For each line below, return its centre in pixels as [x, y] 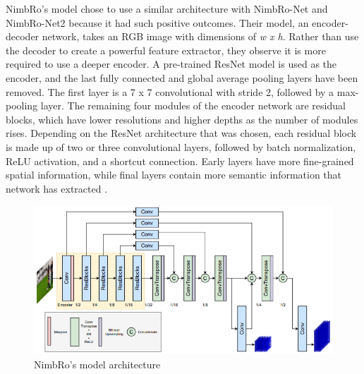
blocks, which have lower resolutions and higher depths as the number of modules [182, 119]
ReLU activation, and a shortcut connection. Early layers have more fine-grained [180, 161]
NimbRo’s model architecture [97, 364]
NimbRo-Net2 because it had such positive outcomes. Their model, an [157, 22]
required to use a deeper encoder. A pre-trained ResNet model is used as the [171, 64]
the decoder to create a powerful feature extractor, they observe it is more [166, 50]
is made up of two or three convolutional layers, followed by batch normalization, [181, 146]
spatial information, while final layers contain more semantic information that [174, 175]
